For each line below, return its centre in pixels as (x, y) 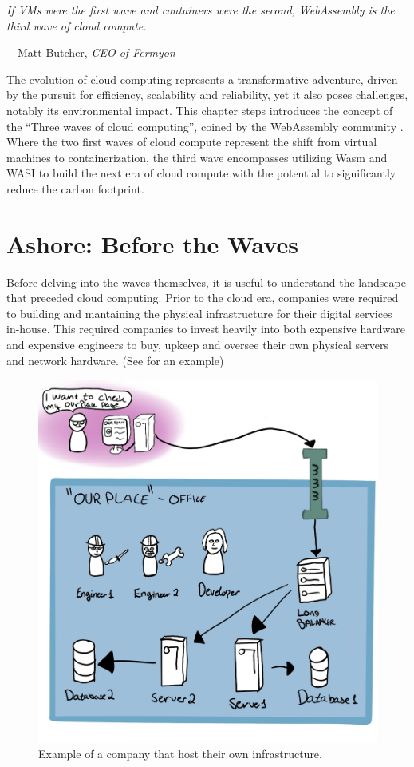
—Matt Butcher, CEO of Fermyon (91, 52)
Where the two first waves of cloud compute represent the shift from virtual (192, 142)
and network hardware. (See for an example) (115, 360)
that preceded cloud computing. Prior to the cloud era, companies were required (203, 298)
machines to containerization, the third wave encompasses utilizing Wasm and (197, 157)
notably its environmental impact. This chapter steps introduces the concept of (200, 110)
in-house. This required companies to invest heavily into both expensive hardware (206, 329)
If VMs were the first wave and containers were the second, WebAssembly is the (201, 10)
